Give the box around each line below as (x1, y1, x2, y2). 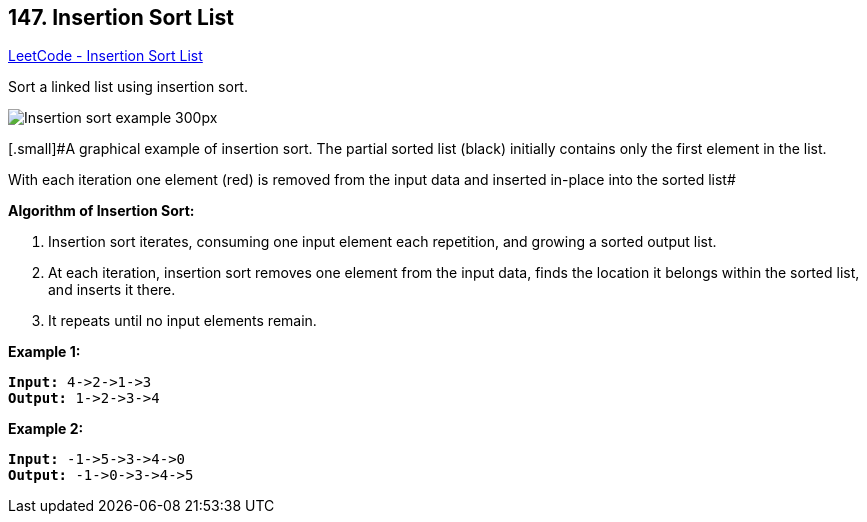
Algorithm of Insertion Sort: (8, 202, 195, 220)
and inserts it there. (48, 281, 176, 299)
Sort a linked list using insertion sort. (8, 78, 248, 96)
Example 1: (8, 343, 81, 361)
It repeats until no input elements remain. (48, 312, 317, 330)
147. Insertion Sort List (8, 5, 234, 30)
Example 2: (8, 420, 84, 438)
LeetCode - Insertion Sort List (8, 47, 203, 65)
